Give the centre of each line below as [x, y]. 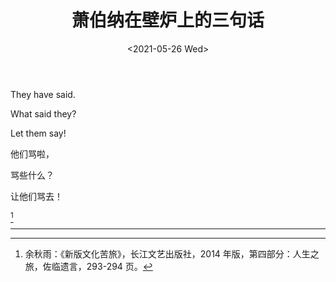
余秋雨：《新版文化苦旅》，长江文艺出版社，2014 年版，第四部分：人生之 [172, 253]
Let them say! [38, 133]
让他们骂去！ [36, 196]
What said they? [43, 113]
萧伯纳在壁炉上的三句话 [168, 20]
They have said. [43, 94]
